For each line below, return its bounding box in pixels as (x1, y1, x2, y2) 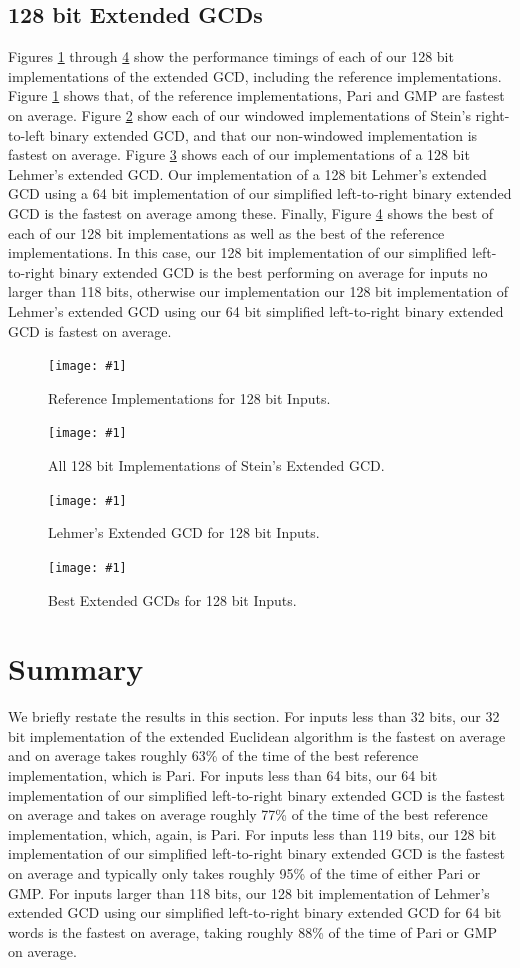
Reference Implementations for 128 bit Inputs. (48, 387, 331, 408)
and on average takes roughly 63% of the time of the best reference (8, 745, 419, 766)
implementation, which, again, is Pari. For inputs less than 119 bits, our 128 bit (8, 823, 497, 844)
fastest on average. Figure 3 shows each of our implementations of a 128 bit (8, 144, 470, 165)
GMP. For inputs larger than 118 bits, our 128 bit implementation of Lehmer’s (8, 882, 490, 903)
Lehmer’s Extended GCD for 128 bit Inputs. (48, 522, 320, 543)
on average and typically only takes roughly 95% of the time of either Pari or (8, 862, 481, 883)
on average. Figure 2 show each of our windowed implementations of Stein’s (8, 104, 471, 125)
